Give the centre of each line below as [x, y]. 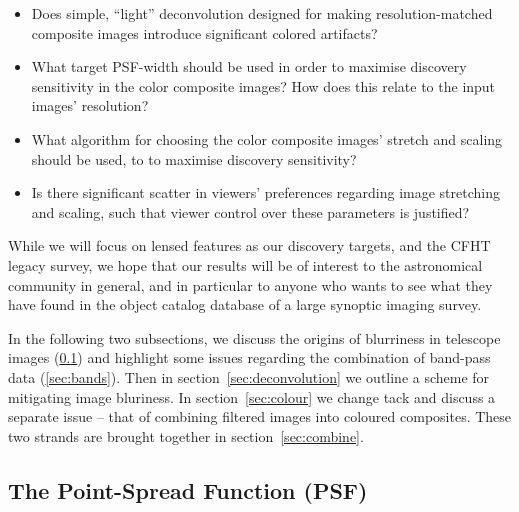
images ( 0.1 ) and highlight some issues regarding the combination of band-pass [249, 357]
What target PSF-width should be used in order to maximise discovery [249, 66]
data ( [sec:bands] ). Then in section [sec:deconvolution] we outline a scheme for [249, 376]
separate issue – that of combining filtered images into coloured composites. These [260, 416]
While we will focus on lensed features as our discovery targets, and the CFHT [249, 245]
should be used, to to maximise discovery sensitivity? [194, 158]
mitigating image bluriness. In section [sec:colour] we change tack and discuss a [252, 396]
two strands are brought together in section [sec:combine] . [186, 435]
